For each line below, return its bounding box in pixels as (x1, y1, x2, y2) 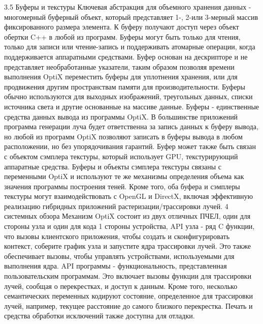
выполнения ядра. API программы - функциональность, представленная (4, 260, 227, 271)
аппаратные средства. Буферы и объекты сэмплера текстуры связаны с (4, 161, 222, 171)
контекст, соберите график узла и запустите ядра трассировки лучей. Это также (4, 241, 251, 251)
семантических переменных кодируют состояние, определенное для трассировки (4, 290, 253, 301)
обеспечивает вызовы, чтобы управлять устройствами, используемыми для (4, 250, 235, 261)
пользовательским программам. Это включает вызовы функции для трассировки (4, 271, 252, 281)
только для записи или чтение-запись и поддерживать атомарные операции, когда (4, 41, 255, 52)
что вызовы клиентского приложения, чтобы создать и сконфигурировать (4, 230, 230, 241)
